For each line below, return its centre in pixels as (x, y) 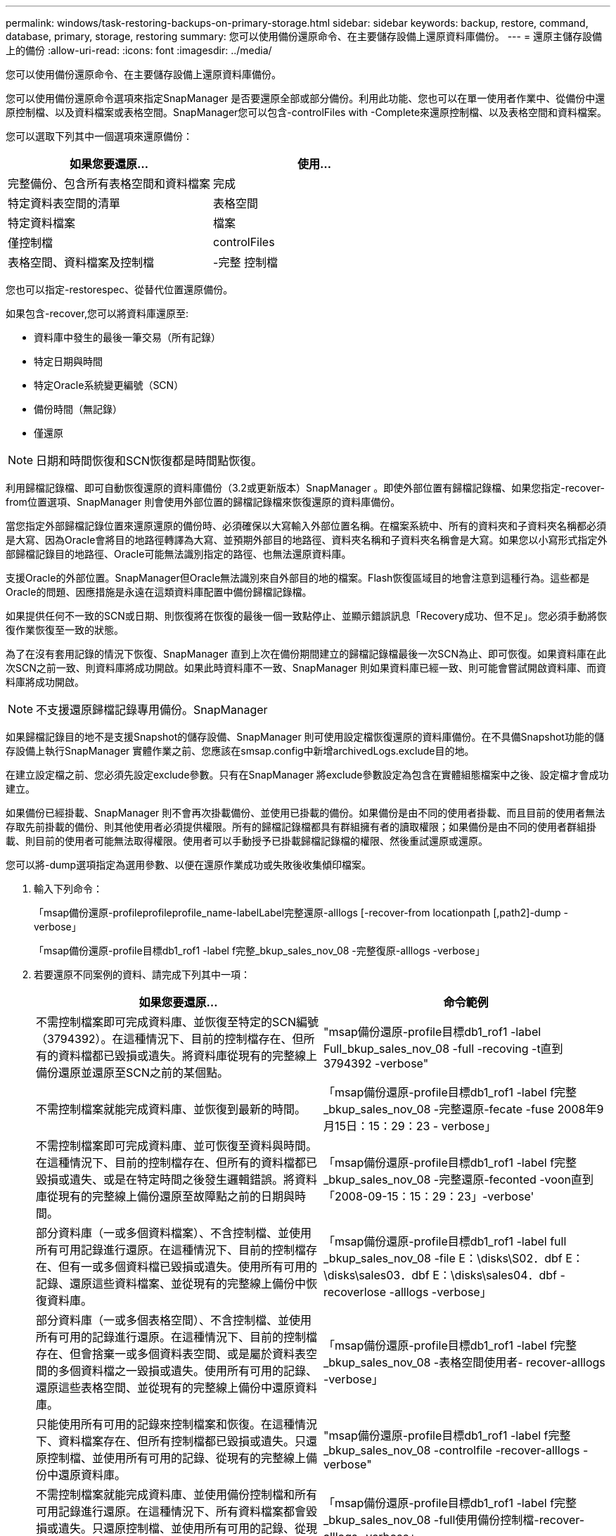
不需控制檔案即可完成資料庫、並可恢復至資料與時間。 (177, 1146)
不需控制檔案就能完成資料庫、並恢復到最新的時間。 (171, 1109)
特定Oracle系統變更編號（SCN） (109, 385)
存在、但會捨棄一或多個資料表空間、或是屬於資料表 (171, 1354)
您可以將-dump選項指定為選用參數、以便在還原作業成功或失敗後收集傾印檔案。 (189, 865)
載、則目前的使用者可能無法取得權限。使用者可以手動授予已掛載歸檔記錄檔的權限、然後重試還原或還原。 (247, 841)
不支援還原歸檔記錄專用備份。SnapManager (152, 710)
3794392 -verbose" (376, 1063)
